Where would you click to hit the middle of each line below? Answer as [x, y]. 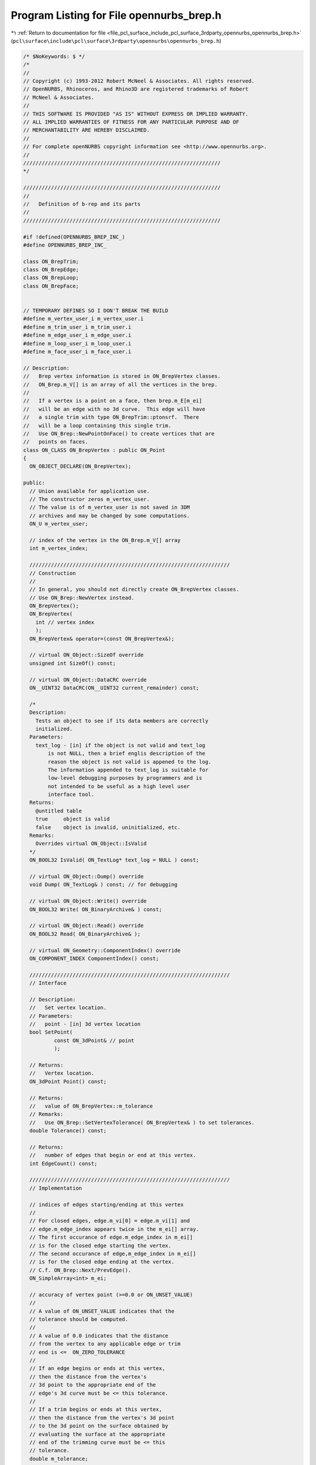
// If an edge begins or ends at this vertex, [97, 1369]
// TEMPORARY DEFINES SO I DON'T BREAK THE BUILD [96, 311]
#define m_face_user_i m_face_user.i [77, 351]
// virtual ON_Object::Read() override [87, 926]
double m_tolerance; [59, 1459]
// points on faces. [56, 442]
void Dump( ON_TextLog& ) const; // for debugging [104, 885]
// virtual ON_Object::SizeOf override [87, 655]
